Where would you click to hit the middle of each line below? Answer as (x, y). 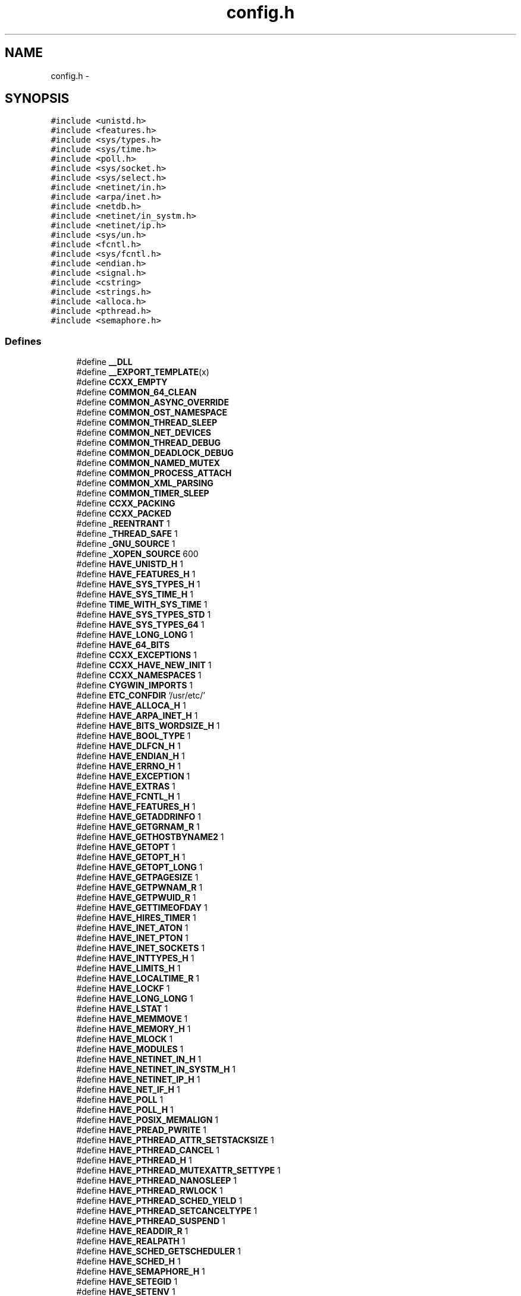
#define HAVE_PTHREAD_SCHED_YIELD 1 (159, 1201)
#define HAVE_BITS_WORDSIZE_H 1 (148, 726)
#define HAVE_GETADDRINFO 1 (139, 817)
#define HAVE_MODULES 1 (130, 1049)
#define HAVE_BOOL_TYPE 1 (134, 736)
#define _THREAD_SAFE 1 (127, 534)
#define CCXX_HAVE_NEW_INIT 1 (144, 665)
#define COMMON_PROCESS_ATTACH (154, 473)
